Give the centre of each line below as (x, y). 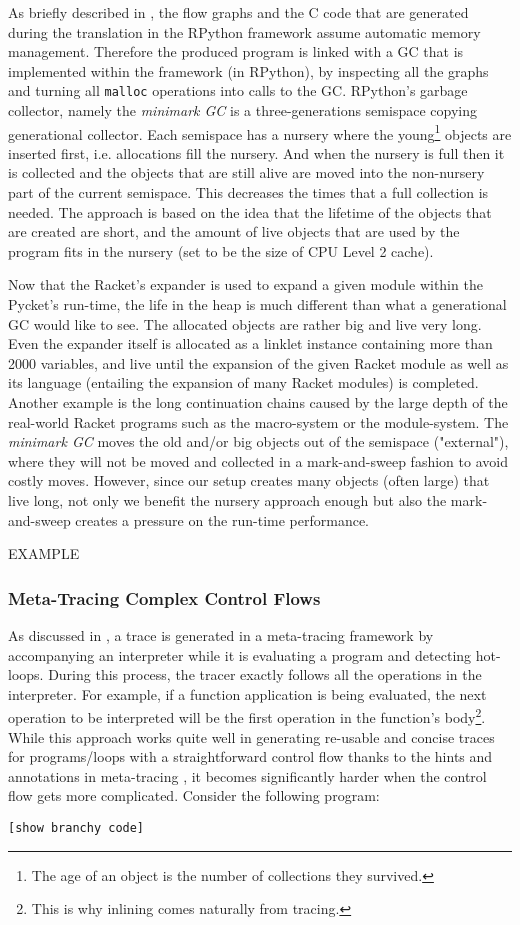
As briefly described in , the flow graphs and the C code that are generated (238, 12)
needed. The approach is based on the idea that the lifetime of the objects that (250, 211)
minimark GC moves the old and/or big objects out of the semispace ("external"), (258, 441)
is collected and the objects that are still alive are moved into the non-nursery (246, 172)
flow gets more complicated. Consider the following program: (194, 795)
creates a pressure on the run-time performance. (222, 519)
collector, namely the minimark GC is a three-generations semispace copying (242, 110)
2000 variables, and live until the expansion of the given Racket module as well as (258, 362)
